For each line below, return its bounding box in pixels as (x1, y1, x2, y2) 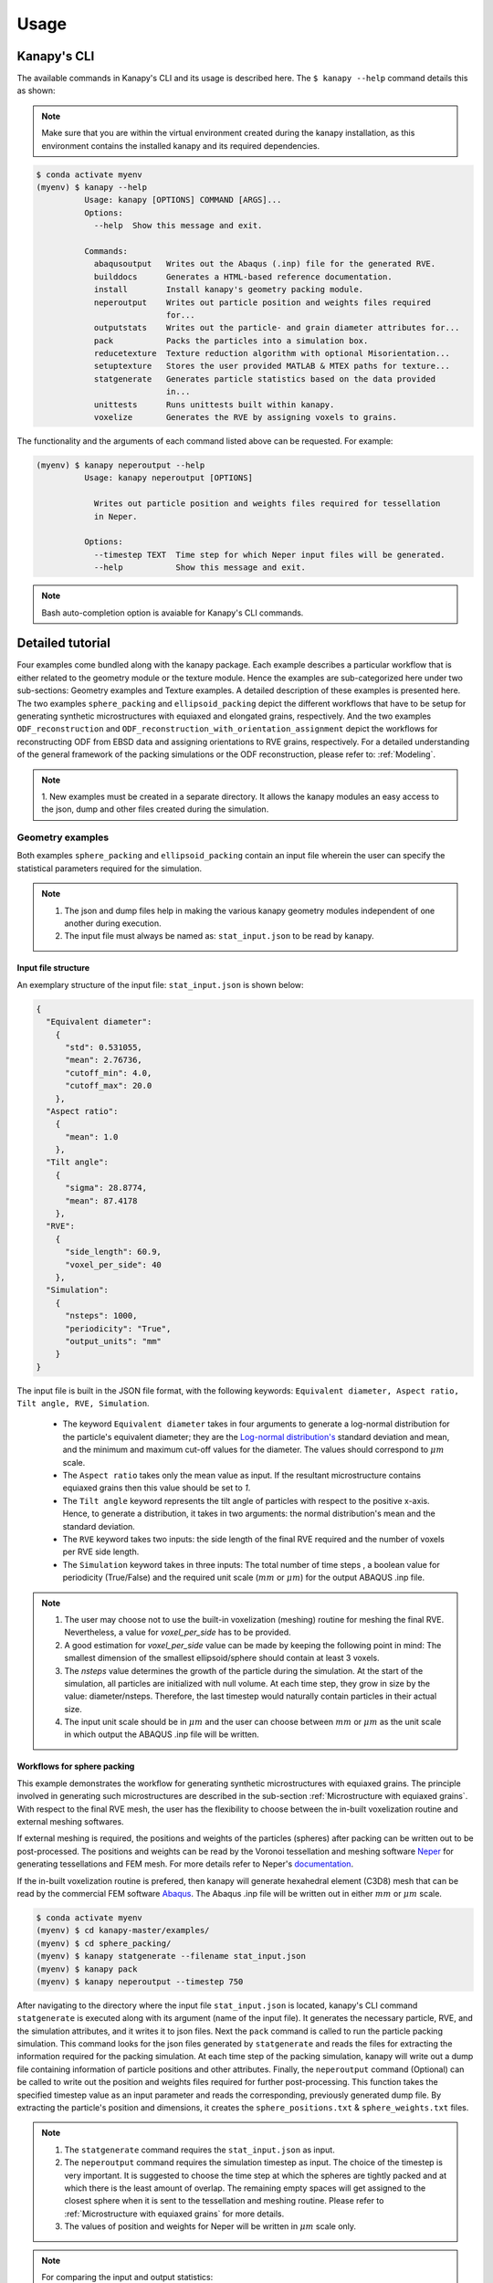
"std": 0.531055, (65, 1042, 143, 1052)
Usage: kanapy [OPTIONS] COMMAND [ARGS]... (83, 195, 282, 205)
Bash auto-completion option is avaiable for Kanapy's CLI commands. (41, 607, 304, 618)
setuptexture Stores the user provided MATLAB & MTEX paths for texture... (93, 361, 451, 372)
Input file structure (16, 963, 90, 973)
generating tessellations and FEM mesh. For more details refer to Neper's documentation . (16, 1858, 354, 1869)
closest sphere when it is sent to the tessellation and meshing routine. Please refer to (64, 2195, 384, 2206)
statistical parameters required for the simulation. (16, 863, 203, 874)
